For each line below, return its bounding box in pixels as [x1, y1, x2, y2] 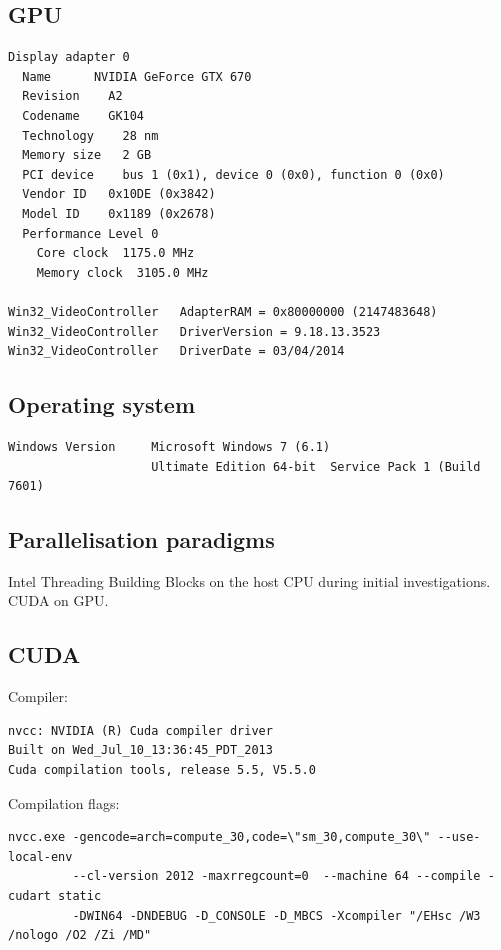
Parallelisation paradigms [8, 524, 275, 555]
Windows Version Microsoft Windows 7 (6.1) [8, 439, 331, 454]
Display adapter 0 [8, 50, 130, 65]
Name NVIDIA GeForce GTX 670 [22, 69, 252, 84]
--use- [437, 830, 481, 845]
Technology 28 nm [22, 128, 159, 143]
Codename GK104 [22, 108, 145, 123]
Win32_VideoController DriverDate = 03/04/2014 [8, 344, 345, 359]
